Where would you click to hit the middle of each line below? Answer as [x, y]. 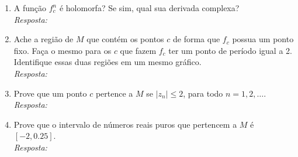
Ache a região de [44, 39]
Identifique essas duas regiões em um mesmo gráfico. [108, 62]
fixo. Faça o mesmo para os [63, 50]
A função [30, 8]
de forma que [196, 39]
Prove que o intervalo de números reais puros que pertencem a [125, 124]
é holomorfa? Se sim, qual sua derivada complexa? [149, 8]
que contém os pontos [125, 39]
